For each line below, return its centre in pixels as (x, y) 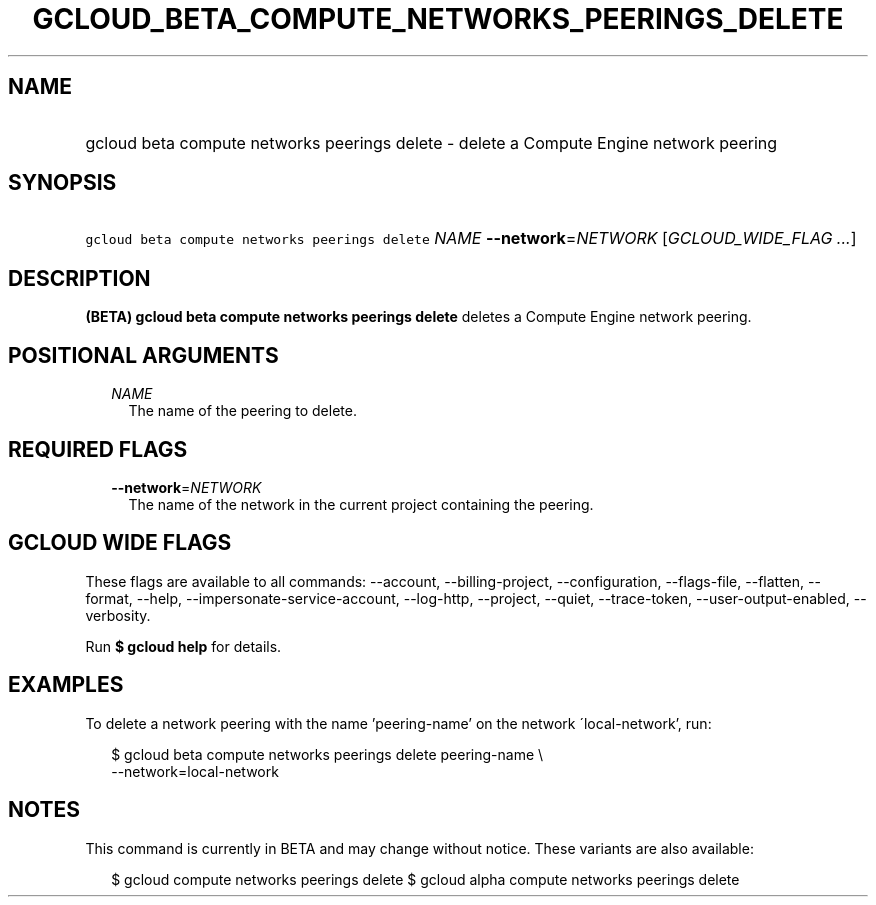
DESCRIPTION (79, 278)
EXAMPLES (66, 685)
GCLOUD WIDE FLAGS (120, 543)
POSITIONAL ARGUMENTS (143, 355)
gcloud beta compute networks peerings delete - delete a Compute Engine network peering (431, 142)
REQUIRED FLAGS (98, 449)
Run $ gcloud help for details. (183, 646)
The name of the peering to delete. (242, 411)
